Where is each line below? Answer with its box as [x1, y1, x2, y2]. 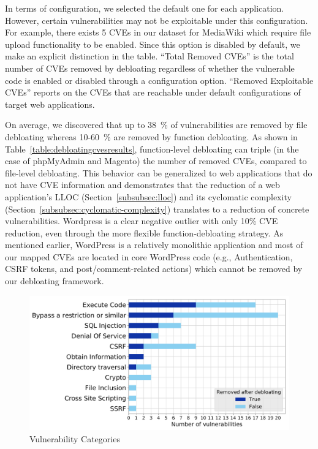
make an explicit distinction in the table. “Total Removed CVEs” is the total [5, 50, 294, 62]
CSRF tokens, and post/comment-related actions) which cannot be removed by [5, 262, 303, 275]
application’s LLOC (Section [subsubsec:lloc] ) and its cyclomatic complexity [5, 190, 292, 203]
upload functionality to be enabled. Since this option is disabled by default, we [5, 37, 300, 50]
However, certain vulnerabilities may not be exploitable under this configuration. [5, 13, 308, 26]
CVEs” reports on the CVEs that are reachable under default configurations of [5, 86, 301, 99]
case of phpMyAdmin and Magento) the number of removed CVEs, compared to [5, 154, 307, 167]
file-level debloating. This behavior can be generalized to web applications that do [5, 166, 312, 179]
